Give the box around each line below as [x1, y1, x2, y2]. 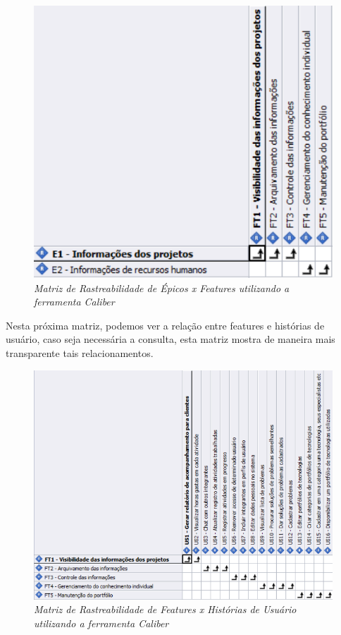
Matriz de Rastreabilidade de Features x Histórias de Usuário [34, 602, 297, 617]
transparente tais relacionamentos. [6, 345, 154, 360]
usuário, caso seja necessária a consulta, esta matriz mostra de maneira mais [6, 332, 335, 346]
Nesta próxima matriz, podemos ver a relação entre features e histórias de [6, 317, 325, 332]
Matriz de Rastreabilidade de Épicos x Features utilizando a [34, 280, 290, 295]
